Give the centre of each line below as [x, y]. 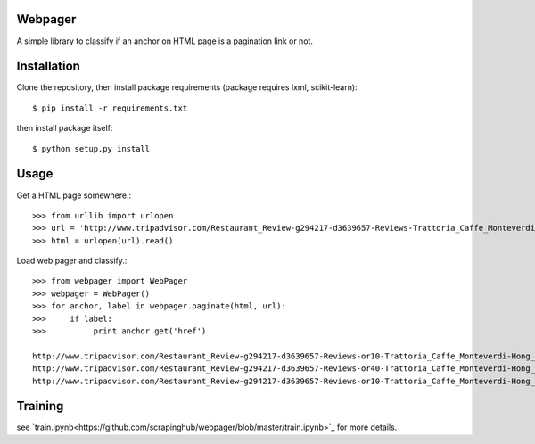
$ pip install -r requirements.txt [110, 108]
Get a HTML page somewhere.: [74, 195]
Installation [48, 66]
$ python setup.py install [91, 148]
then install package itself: [65, 128]
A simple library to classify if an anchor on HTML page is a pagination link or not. [165, 41]
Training [40, 406]
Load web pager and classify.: [72, 261]
